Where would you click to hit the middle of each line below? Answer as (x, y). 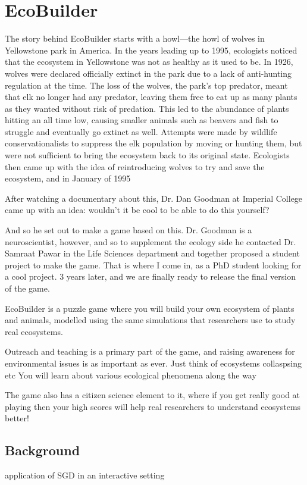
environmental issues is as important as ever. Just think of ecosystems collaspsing (153, 363)
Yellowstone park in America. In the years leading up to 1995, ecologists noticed (151, 50)
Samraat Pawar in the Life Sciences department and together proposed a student (152, 253)
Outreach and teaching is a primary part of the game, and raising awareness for (150, 351)
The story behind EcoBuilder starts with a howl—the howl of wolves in (135, 38)
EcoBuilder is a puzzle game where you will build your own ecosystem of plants (150, 308)
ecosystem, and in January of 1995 (68, 178)
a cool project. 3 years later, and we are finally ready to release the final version (150, 276)
